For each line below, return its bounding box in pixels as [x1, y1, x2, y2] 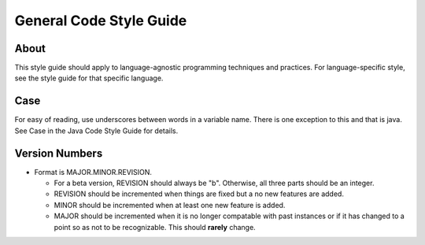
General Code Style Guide [14, 12, 187, 29]
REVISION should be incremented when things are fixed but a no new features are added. [54, 189, 344, 199]
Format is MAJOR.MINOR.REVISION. [34, 167, 153, 176]
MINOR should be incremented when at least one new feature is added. [54, 200, 286, 210]
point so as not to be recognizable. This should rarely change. [54, 222, 256, 232]
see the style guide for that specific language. [14, 73, 164, 83]
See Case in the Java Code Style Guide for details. [14, 126, 179, 135]
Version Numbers [14, 147, 103, 160]
